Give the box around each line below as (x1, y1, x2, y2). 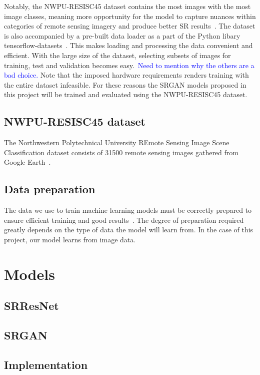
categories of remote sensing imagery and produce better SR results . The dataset (4, 21, 255, 31)
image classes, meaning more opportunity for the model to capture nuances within (4, 11, 256, 21)
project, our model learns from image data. (4, 234, 136, 244)
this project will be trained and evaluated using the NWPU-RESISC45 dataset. (4, 89, 247, 100)
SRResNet (4, 298, 59, 313)
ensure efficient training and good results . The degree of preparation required (4, 214, 244, 225)
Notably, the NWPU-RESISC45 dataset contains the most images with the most (4, 1, 251, 11)
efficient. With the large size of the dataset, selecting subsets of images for (4, 50, 231, 60)
